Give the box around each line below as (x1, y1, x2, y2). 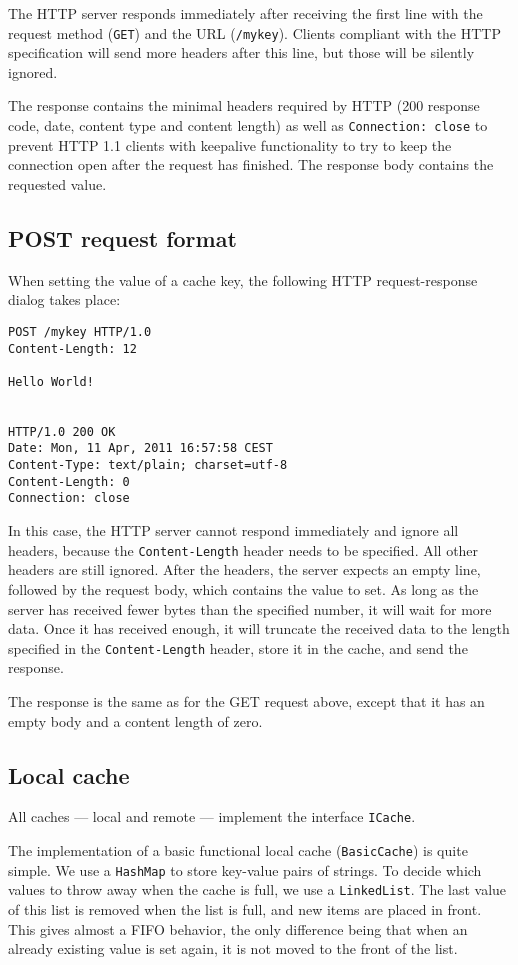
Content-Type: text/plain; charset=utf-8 (8, 458, 288, 473)
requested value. (8, 173, 107, 194)
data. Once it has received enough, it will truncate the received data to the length (8, 618, 510, 639)
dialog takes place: (8, 289, 121, 310)
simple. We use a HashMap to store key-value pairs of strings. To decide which (8, 859, 482, 880)
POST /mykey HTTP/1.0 (8, 324, 152, 339)
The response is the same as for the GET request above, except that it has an (8, 690, 485, 711)
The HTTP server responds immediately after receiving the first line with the (8, 3, 483, 23)
